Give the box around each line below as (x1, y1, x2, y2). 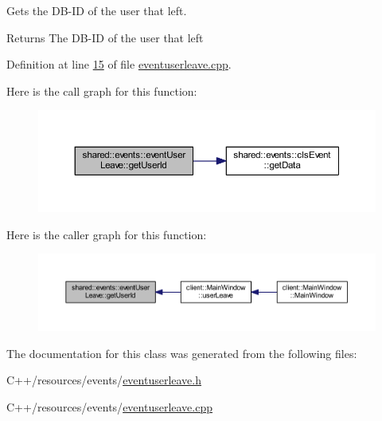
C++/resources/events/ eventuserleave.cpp (6, 398, 213, 415)
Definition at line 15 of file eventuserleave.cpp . (6, 56, 232, 73)
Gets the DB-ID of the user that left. (6, 2, 187, 18)
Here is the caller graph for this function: (6, 226, 207, 242)
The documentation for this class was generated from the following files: (6, 344, 357, 361)
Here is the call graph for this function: (6, 82, 197, 99)
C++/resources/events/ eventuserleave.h (6, 372, 202, 388)
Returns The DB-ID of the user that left (6, 29, 204, 45)
